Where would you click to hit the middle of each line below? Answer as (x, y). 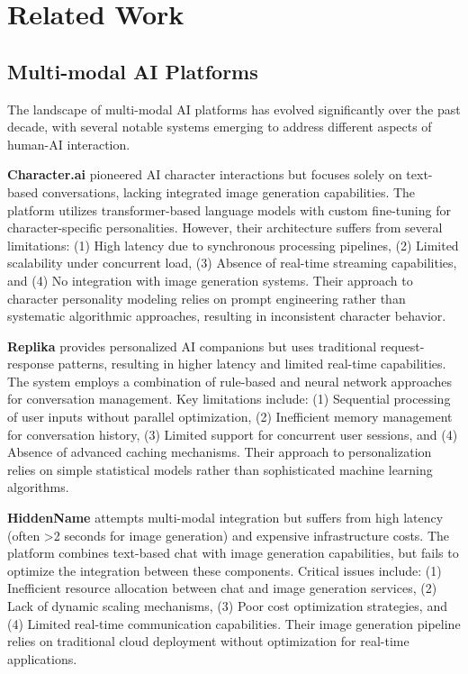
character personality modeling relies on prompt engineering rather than (207, 298)
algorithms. (38, 487)
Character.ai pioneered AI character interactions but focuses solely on (205, 174)
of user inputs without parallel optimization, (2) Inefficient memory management (230, 417)
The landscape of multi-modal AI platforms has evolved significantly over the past (234, 109)
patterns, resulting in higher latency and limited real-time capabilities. (252, 364)
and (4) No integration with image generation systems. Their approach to (210, 280)
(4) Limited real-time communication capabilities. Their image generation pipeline (234, 623)
